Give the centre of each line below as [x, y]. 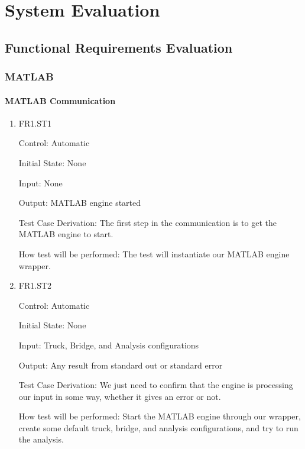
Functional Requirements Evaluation [119, 47]
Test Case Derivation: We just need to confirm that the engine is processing [156, 385]
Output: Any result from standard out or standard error [121, 365]
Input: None [40, 182]
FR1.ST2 [35, 285]
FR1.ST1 [35, 123]
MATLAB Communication [60, 100]
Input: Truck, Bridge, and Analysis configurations [109, 345]
